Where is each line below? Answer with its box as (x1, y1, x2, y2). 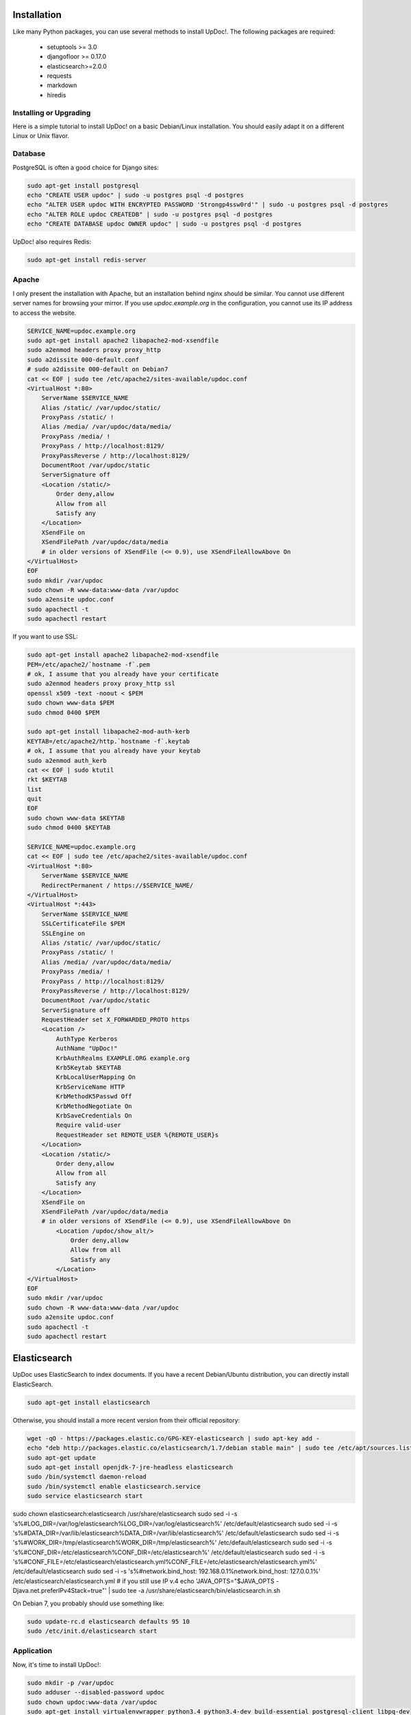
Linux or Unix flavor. (12, 132, 70, 140)
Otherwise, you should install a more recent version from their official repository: (12, 1416, 240, 1424)
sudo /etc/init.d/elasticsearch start (27, 1627, 158, 1635)
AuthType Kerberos (55, 1034, 118, 1043)
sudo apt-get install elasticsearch (27, 1398, 151, 1406)
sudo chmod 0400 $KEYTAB (27, 824, 111, 831)
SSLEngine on (41, 930, 86, 937)
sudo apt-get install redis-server (27, 256, 147, 264)
